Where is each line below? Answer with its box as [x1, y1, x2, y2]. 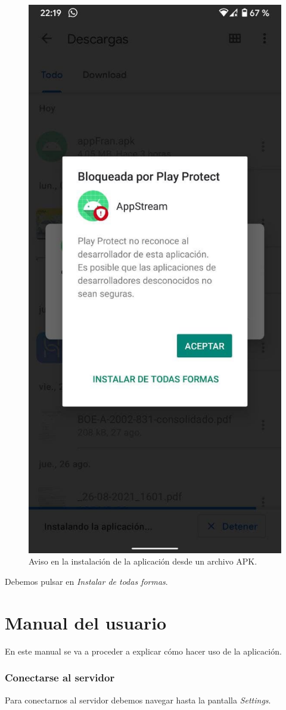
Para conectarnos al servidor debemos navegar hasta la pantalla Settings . [5, 693, 271, 706]
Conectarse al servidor [5, 670, 115, 685]
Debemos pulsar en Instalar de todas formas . [5, 575, 168, 588]
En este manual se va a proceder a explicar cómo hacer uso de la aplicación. [5, 644, 282, 657]
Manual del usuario [5, 610, 167, 634]
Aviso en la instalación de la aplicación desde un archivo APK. [29, 555, 257, 568]
